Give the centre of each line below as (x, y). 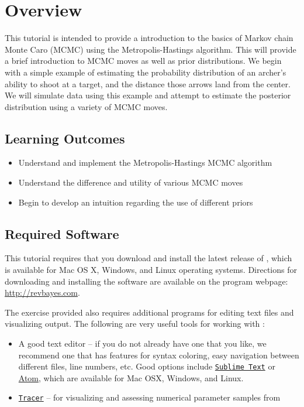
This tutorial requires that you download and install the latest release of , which (148, 258)
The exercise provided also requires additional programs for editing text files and (149, 312)
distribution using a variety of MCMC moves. (86, 106)
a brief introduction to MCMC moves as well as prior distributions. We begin (143, 61)
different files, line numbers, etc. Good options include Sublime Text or (147, 366)
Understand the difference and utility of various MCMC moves (131, 182)
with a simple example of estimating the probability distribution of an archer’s (146, 72)
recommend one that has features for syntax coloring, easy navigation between (159, 355)
